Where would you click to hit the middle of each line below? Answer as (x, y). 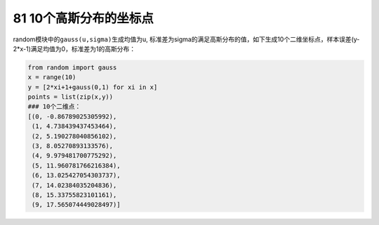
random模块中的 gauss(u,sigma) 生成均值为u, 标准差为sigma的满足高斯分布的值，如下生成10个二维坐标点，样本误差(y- (186, 39)
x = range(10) (52, 77)
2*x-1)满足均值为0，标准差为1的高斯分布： (74, 48)
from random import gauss (72, 67)
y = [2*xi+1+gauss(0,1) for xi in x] (93, 87)
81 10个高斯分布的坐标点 (83, 18)
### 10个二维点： (54, 107)
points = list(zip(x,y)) (71, 97)
